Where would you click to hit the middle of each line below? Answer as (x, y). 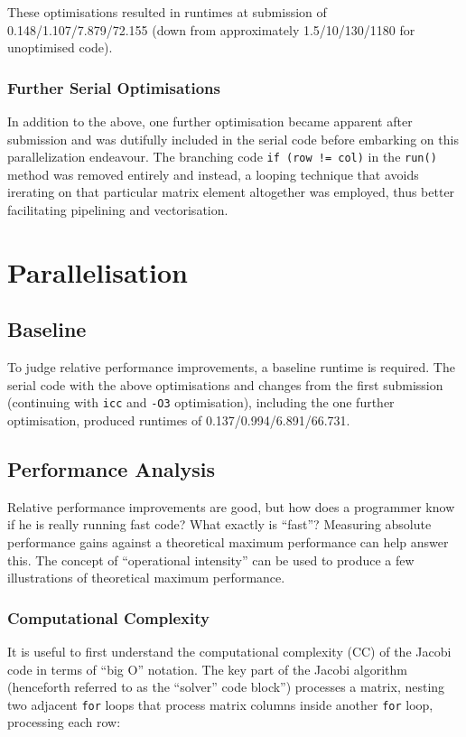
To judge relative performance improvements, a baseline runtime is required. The (231, 367)
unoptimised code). (60, 47)
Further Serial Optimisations (114, 87)
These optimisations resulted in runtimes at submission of (167, 12)
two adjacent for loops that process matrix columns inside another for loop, (220, 704)
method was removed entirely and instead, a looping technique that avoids (213, 174)
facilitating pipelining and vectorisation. (118, 210)
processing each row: (64, 722)
